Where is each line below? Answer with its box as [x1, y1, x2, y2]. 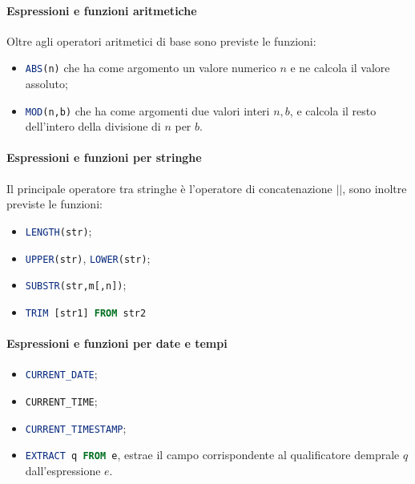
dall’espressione [25, 462, 101, 478]
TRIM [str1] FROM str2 [25, 307, 147, 319]
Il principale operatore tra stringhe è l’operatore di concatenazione [6, 179, 332, 196]
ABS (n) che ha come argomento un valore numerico [25, 59, 276, 76]
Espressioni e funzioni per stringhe [6, 149, 202, 166]
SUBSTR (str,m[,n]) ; [25, 276, 127, 293]
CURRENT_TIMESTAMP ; [25, 419, 127, 436]
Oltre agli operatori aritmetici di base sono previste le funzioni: [6, 32, 316, 49]
